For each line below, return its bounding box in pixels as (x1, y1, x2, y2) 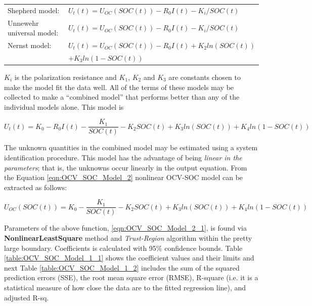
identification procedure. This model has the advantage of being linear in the (4, 152, 242, 162)
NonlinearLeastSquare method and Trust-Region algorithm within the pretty (4, 233, 252, 243)
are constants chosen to (168, 71, 241, 82)
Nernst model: (8, 40, 52, 51)
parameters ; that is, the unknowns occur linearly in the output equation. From (4, 162, 247, 172)
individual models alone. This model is (4, 101, 124, 112)
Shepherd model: (8, 5, 60, 15)
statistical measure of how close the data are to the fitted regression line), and (4, 282, 246, 292)
